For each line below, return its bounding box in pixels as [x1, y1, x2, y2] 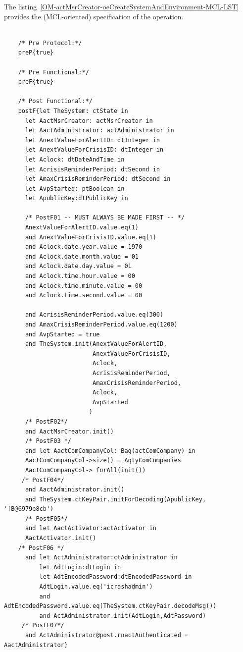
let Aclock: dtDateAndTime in [25, 156, 125, 163]
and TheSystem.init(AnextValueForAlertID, [25, 340, 167, 348]
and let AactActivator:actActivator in [25, 525, 156, 532]
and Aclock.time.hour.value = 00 [25, 272, 135, 280]
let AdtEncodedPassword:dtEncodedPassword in [39, 573, 192, 581]
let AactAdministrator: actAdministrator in [25, 127, 174, 134]
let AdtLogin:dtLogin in [39, 563, 121, 571]
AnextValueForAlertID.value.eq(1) [25, 224, 139, 231]
